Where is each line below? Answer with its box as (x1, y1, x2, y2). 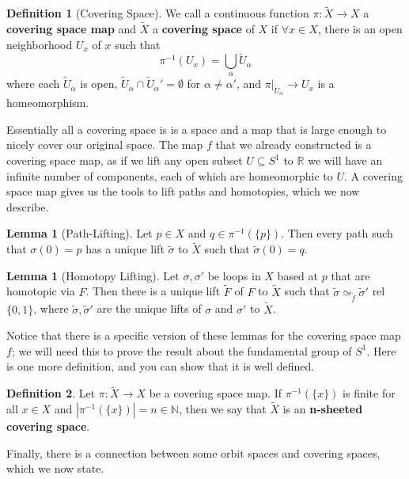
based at (277, 267, 319, 283)
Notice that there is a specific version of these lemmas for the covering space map (6, 327, 401, 344)
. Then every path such (281, 225, 393, 241)
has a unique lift (85, 241, 165, 257)
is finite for (343, 385, 396, 401)
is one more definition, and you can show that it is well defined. (6, 358, 315, 374)
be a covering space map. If (149, 385, 282, 401)
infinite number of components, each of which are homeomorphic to (6, 167, 333, 184)
